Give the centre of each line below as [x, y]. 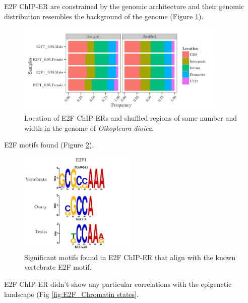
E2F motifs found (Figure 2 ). [49, 145]
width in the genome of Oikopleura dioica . [89, 128]
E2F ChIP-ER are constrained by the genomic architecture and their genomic [124, 6]
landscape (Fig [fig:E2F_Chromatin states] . [71, 294]
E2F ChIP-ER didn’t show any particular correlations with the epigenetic [118, 284]
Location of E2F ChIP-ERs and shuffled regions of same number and [131, 118]
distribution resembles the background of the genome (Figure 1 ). [104, 16]
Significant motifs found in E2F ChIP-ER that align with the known [130, 257]
